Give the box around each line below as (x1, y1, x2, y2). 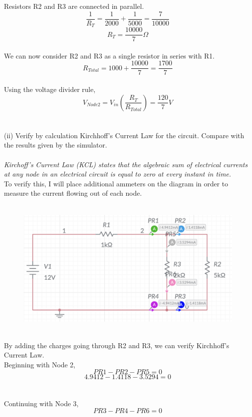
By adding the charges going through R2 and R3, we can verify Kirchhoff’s (4, 340, 229, 350)
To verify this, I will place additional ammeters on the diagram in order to (4, 178, 228, 188)
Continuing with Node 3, (4, 398, 79, 408)
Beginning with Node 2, (4, 359, 76, 369)
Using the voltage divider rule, (4, 84, 96, 94)
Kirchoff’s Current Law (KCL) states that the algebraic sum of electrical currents (4, 159, 248, 169)
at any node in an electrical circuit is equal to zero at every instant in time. (4, 169, 231, 179)
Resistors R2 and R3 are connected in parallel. (4, 1, 144, 11)
